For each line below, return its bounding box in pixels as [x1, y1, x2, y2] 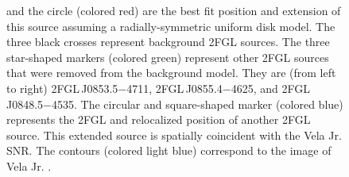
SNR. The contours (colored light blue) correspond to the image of [6, 142, 332, 159]
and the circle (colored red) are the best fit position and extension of [6, 2, 341, 18]
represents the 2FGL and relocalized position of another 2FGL [6, 111, 311, 128]
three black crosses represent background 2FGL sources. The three [6, 33, 330, 50]
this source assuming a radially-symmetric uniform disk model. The [6, 17, 335, 34]
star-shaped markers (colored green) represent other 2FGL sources [6, 48, 329, 65]
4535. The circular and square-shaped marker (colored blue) [52, 95, 343, 112]
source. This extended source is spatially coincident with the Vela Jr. [6, 126, 342, 143]
